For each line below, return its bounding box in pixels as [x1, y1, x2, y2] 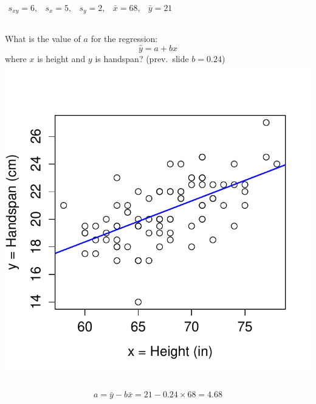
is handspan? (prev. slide [95, 52, 189, 65]
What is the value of [5, 32, 81, 45]
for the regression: [91, 32, 158, 45]
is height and [37, 52, 86, 65]
